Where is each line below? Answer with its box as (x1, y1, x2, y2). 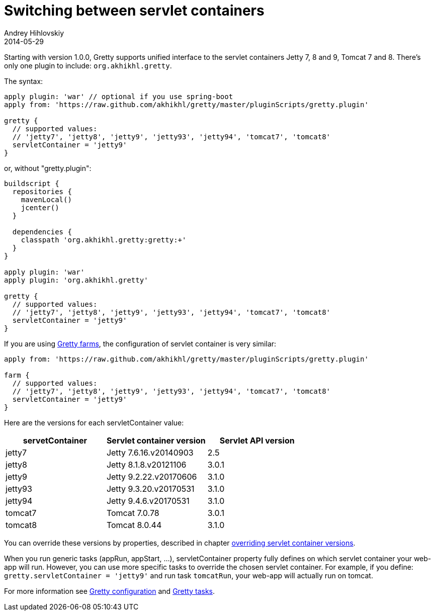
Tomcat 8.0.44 (106, 519, 162, 530)
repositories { (12, 187, 72, 196)
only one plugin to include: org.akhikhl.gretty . (4, 61, 172, 70)
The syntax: (4, 76, 43, 85)
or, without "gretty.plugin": (4, 163, 92, 172)
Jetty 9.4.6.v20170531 (106, 495, 190, 506)
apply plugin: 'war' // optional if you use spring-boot (4, 92, 233, 101)
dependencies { (12, 227, 72, 236)
